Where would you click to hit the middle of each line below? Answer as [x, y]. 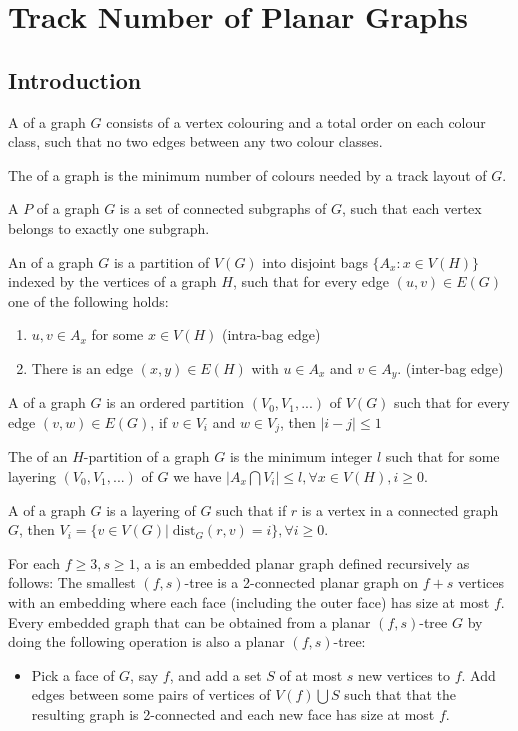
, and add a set [215, 674]
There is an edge [82, 367]
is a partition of [161, 261]
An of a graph [51, 261]
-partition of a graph [146, 456]
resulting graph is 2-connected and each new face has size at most [233, 713]
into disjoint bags [315, 261]
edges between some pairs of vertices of [151, 694]
